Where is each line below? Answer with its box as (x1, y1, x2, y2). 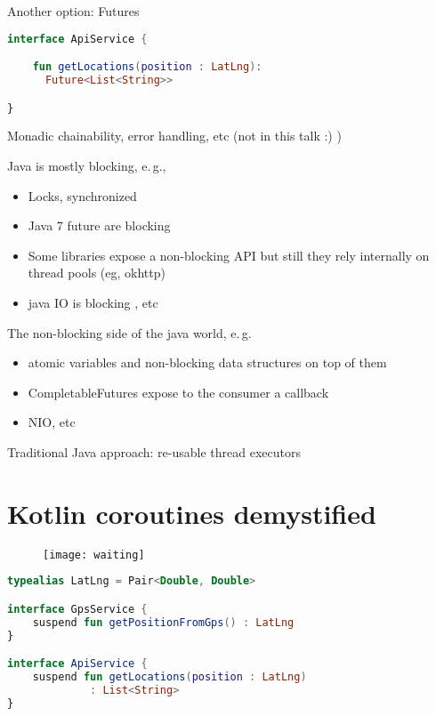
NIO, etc (28, 413, 76, 431)
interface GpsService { (7, 602, 148, 615)
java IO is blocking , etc (28, 293, 158, 311)
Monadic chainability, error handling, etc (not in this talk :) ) (7, 126, 342, 145)
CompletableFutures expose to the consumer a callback (28, 382, 329, 401)
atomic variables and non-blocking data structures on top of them (28, 353, 387, 372)
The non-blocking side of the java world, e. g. (7, 323, 252, 342)
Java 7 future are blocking (28, 216, 171, 235)
